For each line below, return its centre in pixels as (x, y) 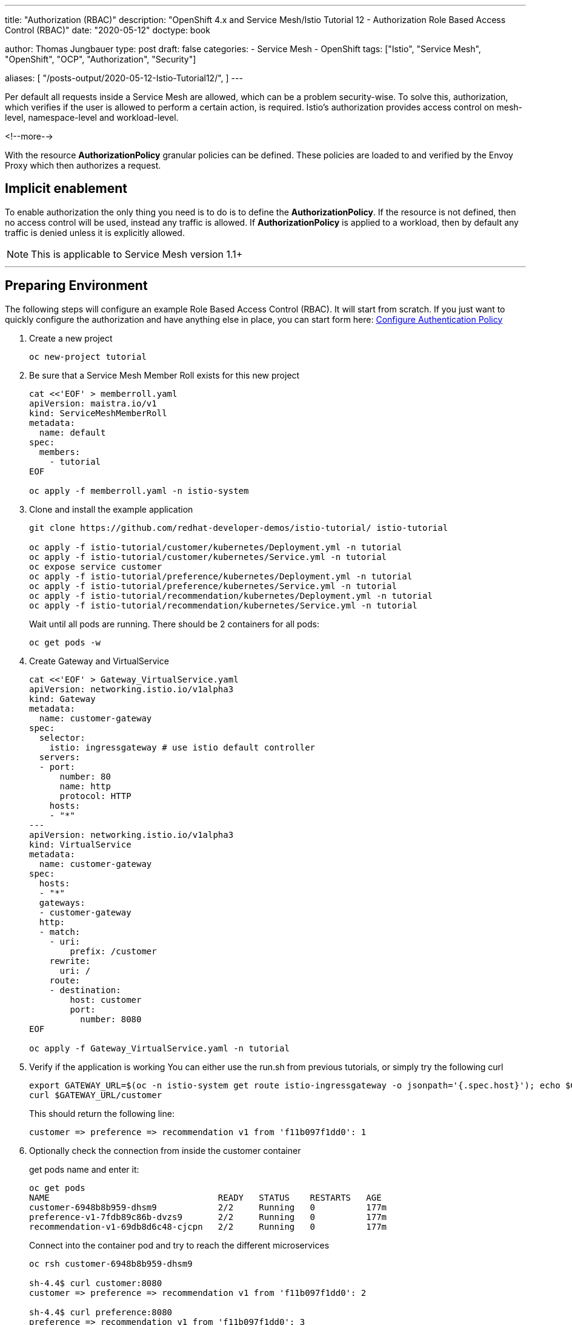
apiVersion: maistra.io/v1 (93, 403)
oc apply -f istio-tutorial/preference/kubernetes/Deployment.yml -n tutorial (221, 576)
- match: (60, 932)
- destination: (85, 990)
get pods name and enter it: (84, 1169)
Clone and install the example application (111, 509)
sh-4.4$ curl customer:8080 (96, 1283)
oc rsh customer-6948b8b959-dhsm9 (111, 1263)
